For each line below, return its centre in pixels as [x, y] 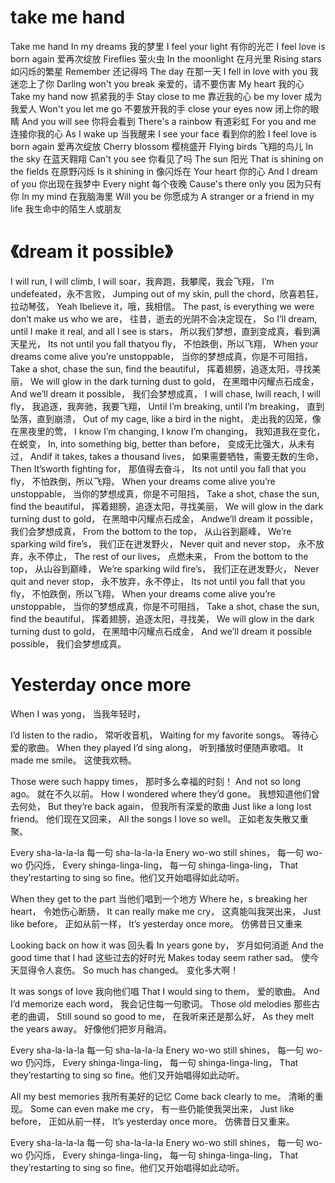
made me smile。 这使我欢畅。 [73, 760]
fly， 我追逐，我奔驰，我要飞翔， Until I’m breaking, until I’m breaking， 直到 [167, 406]
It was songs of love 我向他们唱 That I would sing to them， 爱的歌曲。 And [165, 991]
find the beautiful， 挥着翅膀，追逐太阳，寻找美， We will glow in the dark [162, 618]
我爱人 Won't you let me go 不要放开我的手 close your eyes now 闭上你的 [160, 108]
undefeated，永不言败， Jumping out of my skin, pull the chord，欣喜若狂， [167, 293]
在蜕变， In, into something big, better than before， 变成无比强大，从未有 [163, 443]
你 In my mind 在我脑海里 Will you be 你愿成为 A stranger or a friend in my [162, 196]
